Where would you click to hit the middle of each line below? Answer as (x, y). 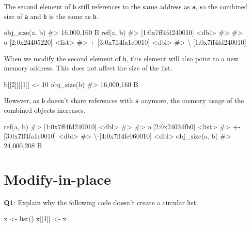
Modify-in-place (58, 179)
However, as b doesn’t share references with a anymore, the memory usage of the (124, 100)
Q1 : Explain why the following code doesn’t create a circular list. (101, 202)
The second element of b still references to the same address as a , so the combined (126, 6)
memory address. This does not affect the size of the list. (88, 68)
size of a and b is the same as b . (51, 16)
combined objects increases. (45, 110)
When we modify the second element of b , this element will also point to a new (121, 58)
